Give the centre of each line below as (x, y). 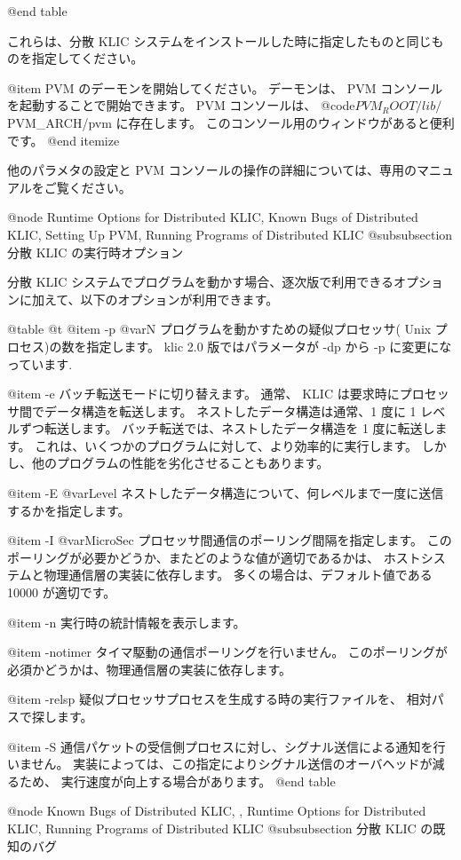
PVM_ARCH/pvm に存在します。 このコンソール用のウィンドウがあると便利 (231, 122)
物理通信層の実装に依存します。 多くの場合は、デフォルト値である (238, 575)
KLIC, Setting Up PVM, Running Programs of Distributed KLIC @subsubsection (230, 234)
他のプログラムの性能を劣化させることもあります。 (180, 463)
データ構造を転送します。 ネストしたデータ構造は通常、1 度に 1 (230, 410)
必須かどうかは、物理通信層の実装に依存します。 (150, 669)
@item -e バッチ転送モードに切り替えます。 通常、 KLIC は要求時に (203, 394)
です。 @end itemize (64, 140)
